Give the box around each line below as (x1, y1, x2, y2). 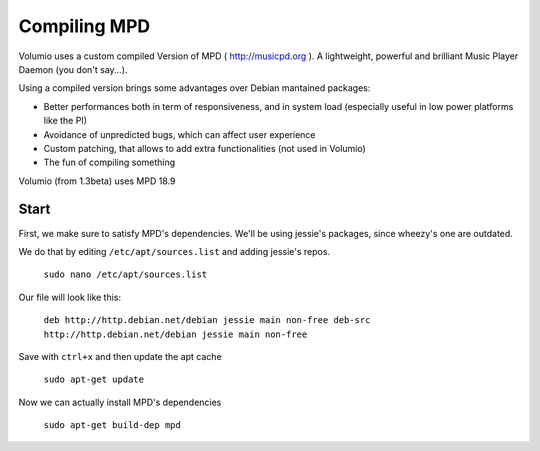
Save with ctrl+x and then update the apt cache (18, 350, 222, 362)
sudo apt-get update (43, 374, 145, 385)
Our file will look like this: (18, 291, 122, 303)
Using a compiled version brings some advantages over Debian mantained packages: (18, 82, 371, 94)
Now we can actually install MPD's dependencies (18, 396, 222, 408)
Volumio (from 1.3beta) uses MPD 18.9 (18, 175, 176, 187)
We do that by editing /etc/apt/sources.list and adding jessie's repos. (18, 245, 330, 257)
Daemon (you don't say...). (18, 63, 128, 75)
